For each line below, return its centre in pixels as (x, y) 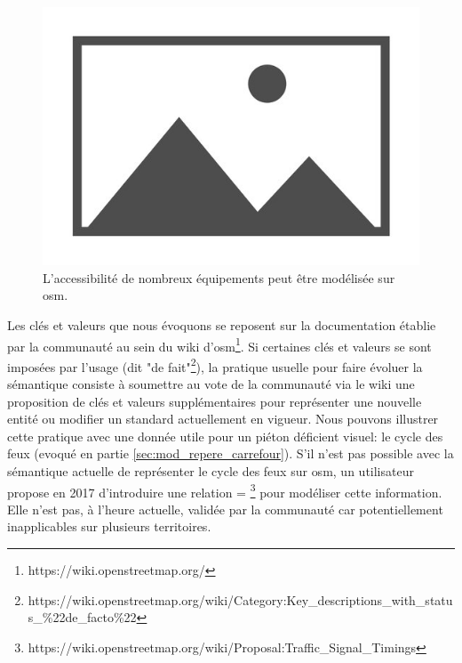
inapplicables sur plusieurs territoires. (109, 526)
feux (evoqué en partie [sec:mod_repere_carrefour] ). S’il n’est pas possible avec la (231, 453)
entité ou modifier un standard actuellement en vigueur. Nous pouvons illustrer (223, 419)
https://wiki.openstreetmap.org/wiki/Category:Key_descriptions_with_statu (240, 599)
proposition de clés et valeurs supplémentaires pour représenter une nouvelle (215, 401)
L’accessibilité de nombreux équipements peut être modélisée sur (219, 277)
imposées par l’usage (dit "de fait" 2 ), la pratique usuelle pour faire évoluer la (215, 365)
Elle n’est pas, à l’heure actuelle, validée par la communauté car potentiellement (225, 509)
